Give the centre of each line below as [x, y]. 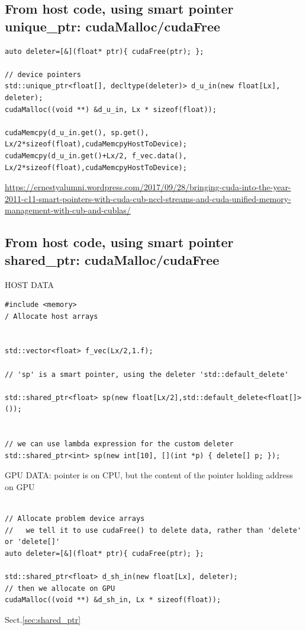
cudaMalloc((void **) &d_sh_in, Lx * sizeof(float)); [113, 600]
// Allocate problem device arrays [75, 519]
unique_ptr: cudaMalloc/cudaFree [113, 26]
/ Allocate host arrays [51, 316]
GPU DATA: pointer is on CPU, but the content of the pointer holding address [149, 475]
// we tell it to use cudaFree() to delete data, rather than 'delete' [153, 530]
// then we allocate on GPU [60, 588]
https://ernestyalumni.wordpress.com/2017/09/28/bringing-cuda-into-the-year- [148, 187]
